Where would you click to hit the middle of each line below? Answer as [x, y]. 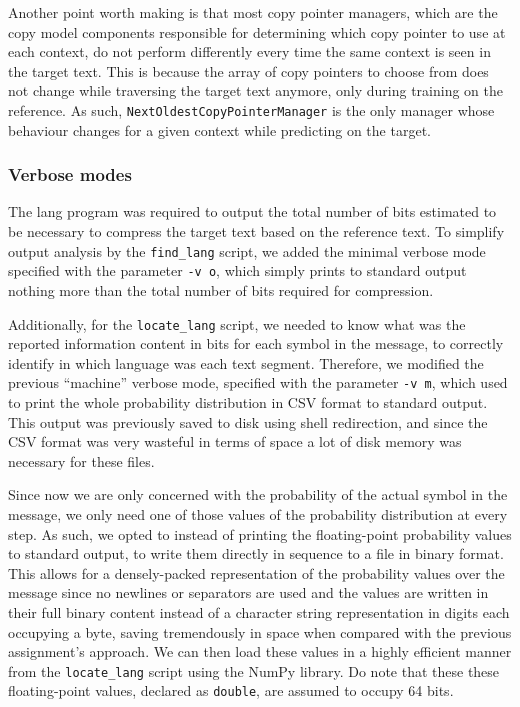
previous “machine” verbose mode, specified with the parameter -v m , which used [258, 382]
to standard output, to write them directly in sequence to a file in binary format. [256, 553]
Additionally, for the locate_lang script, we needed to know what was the [237, 323]
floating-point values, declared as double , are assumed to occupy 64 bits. [231, 690]
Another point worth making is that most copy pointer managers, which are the [253, 12]
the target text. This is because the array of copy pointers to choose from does [248, 70]
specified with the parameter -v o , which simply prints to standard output [237, 270]
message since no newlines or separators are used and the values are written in [248, 592]
